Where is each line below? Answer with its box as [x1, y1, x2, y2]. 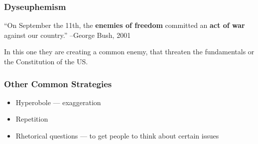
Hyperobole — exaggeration [15, 97, 101, 107]
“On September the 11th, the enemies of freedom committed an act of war [4, 20, 245, 30]
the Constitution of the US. [4, 56, 88, 66]
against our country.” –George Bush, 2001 [4, 29, 131, 40]
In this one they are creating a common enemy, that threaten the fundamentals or [4, 46, 255, 57]
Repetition [15, 114, 48, 124]
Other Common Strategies [4, 77, 112, 90]
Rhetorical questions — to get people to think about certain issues [15, 131, 219, 141]
